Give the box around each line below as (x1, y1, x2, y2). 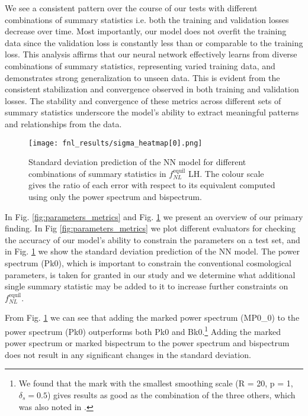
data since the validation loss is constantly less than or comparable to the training (5, 36, 303, 49)
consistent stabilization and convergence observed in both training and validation (5, 83, 299, 95)
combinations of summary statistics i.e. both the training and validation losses (5, 13, 289, 25)
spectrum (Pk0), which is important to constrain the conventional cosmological (5, 256, 292, 269)
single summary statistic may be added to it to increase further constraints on (5, 280, 288, 292)
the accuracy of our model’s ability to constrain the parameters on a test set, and (5, 233, 300, 246)
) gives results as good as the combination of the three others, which (47, 388, 296, 401)
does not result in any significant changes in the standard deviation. (5, 348, 251, 360)
